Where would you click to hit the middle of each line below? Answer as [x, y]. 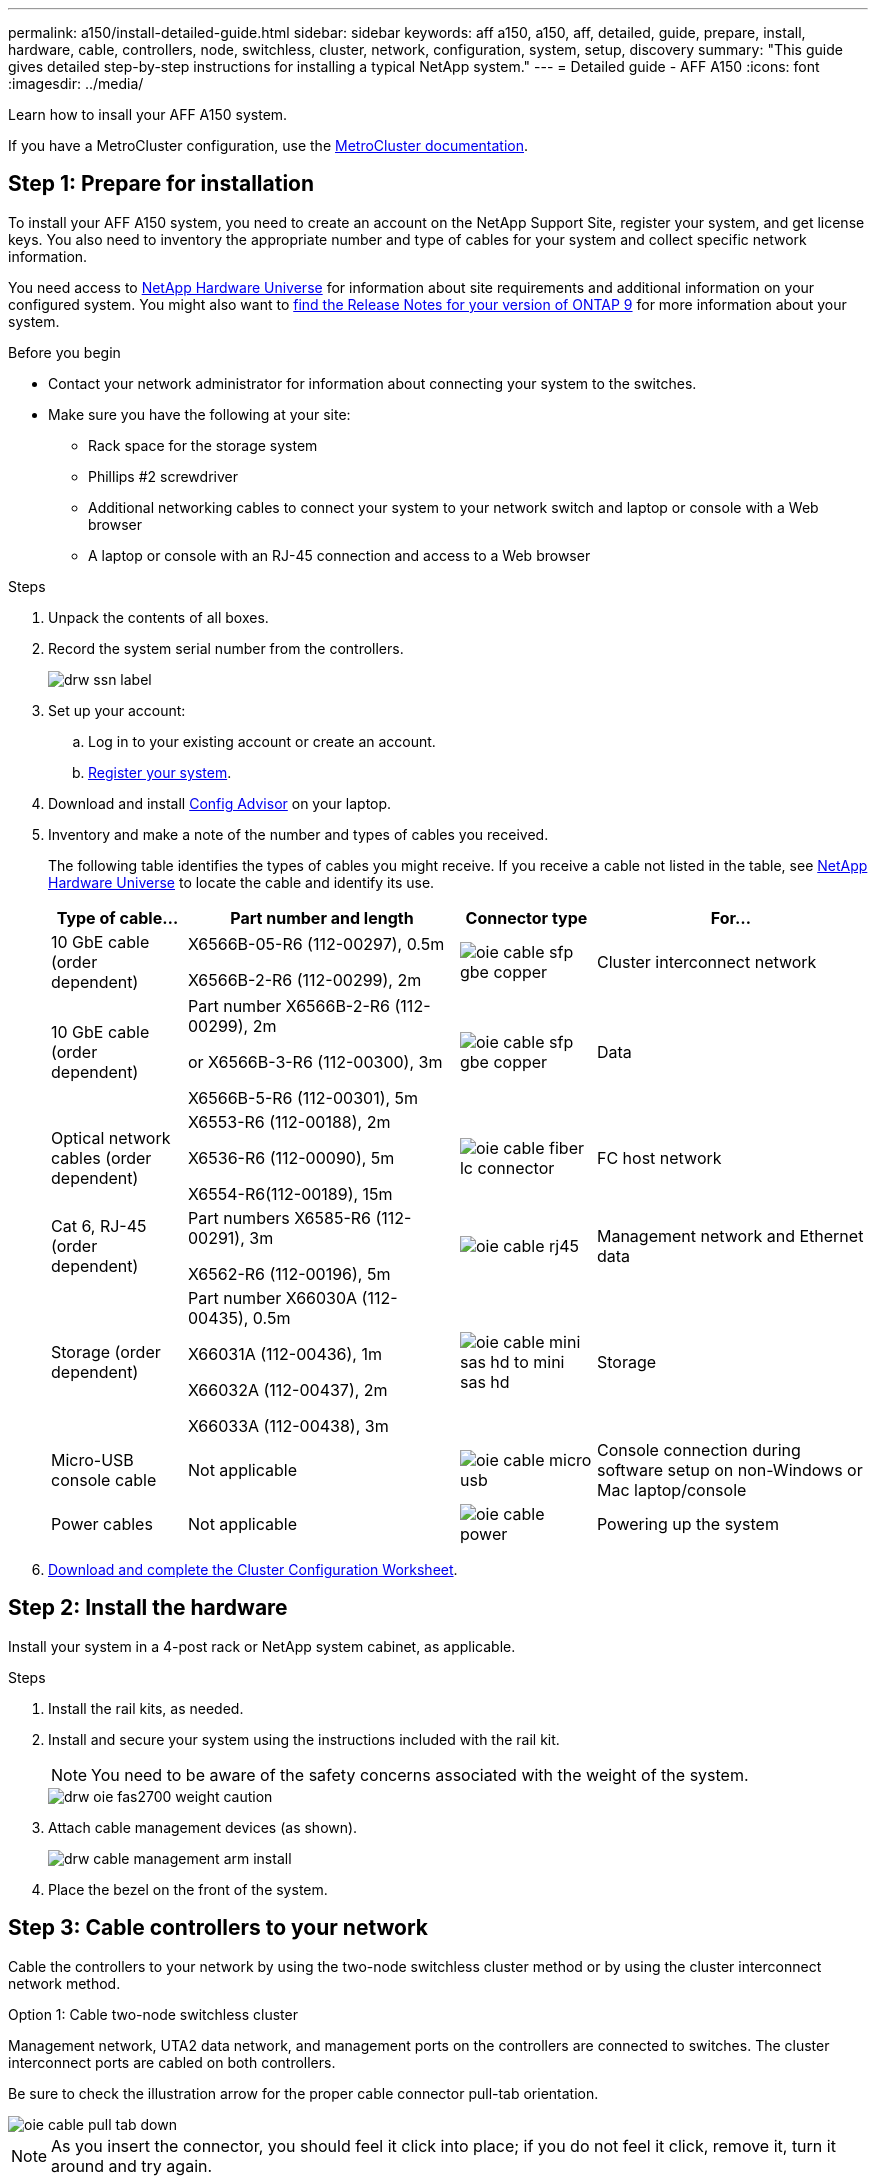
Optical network [111, 1137]
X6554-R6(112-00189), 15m [290, 1193]
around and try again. [132, 2165]
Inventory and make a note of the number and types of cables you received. [298, 834]
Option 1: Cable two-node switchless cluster [153, 2014]
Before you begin [64, 352]
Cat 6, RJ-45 [99, 1225]
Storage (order [106, 1351]
